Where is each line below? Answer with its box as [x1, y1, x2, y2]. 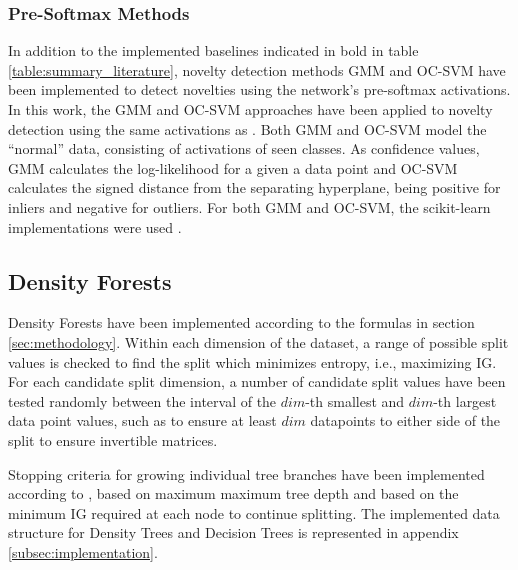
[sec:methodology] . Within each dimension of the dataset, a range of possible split [8, 331, 509, 352]
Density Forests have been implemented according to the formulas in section [8, 312, 475, 333]
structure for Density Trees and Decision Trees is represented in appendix [8, 522, 459, 543]
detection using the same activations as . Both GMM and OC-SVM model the [8, 118, 487, 139]
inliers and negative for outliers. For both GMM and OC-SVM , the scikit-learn [8, 196, 491, 217]
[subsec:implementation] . [8, 541, 158, 562]
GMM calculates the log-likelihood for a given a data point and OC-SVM [8, 157, 458, 178]
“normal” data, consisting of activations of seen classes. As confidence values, [8, 138, 480, 159]
